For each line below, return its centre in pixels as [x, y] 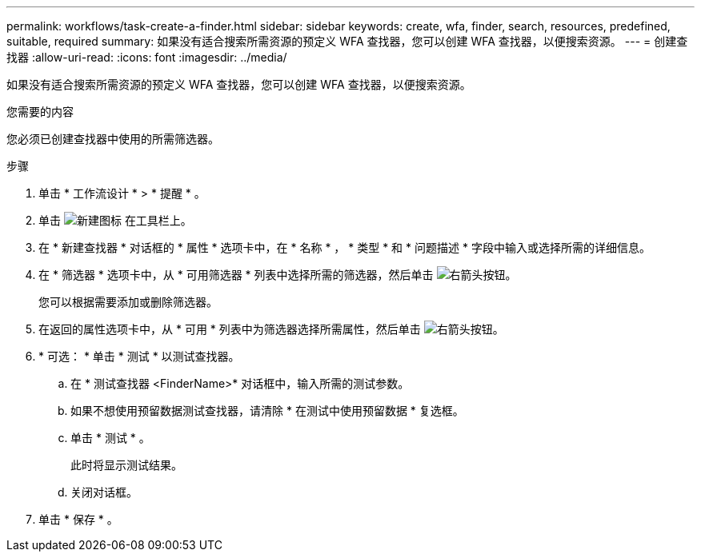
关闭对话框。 [104, 492]
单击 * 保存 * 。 [78, 519]
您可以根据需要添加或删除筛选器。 [128, 302]
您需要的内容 [40, 112]
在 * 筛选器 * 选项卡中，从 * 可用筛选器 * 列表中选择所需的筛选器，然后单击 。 [278, 275]
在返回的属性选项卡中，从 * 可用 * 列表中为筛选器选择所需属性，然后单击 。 [271, 329]
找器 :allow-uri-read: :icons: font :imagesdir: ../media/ [147, 57]
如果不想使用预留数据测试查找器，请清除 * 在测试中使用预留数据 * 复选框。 [267, 411]
